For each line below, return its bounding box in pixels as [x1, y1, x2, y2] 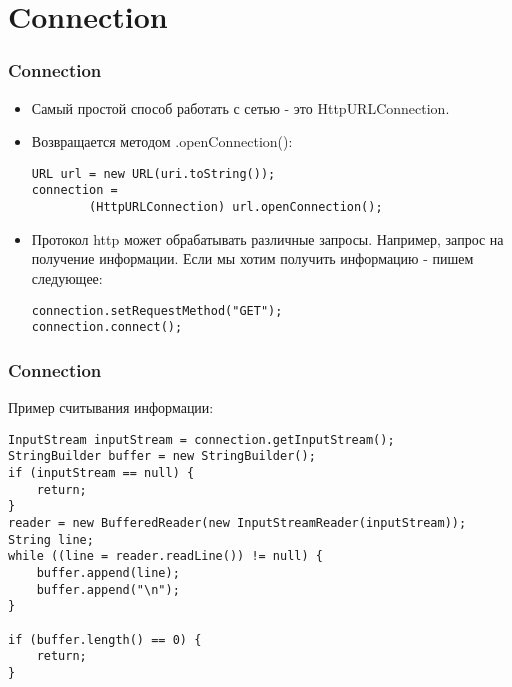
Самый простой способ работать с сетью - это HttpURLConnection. [31, 97, 450, 118]
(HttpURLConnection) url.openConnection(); [89, 200, 383, 215]
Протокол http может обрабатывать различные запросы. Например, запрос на [31, 228, 504, 249]
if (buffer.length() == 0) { [8, 632, 202, 647]
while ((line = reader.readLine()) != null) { [8, 549, 323, 564]
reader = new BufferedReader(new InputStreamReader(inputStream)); [8, 515, 467, 530]
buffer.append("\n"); [36, 582, 180, 597]
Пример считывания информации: [8, 397, 214, 418]
